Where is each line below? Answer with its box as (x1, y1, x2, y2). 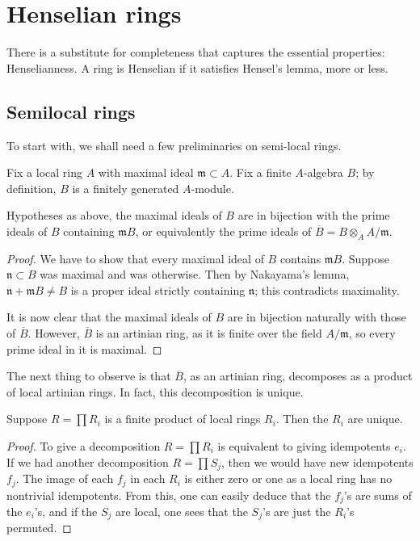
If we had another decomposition (6, 453, 169, 470)
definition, (6, 179, 57, 196)
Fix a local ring (6, 164, 82, 181)
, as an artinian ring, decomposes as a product (183, 367, 413, 384)
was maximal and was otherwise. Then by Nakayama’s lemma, (40, 266, 350, 283)
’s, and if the (34, 502, 98, 519)
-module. (191, 179, 234, 196)
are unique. (347, 410, 403, 427)
